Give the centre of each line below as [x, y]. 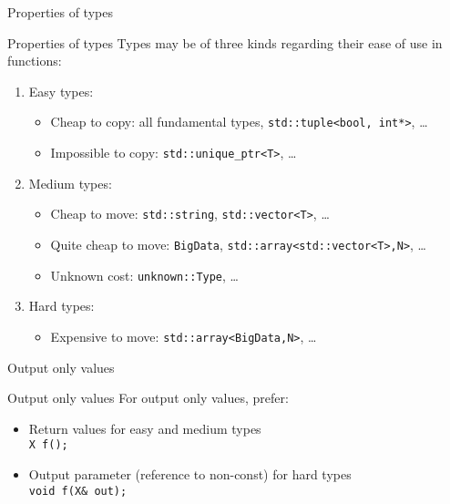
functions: [35, 61]
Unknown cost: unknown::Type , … [144, 275]
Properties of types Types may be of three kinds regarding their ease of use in [225, 42]
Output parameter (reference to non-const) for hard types [190, 473]
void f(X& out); [78, 491]
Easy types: [61, 91]
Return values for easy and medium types [145, 428]
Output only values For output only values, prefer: [148, 398]
